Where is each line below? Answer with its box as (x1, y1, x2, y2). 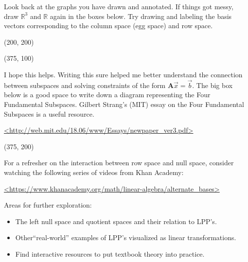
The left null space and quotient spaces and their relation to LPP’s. (15, 216, 217, 226)
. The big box (192, 80, 233, 90)
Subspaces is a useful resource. (4, 108, 94, 119)
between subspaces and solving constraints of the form (4, 80, 166, 90)
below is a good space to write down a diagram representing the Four (4, 89, 211, 100)
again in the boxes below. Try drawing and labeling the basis (50, 11, 232, 21)
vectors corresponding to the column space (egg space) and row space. (4, 20, 213, 31)
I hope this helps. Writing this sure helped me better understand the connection (4, 69, 243, 79)
